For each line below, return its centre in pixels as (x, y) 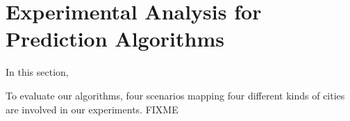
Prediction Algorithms (115, 39)
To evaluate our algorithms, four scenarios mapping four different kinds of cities (175, 95)
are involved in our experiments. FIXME (92, 109)
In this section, (37, 72)
